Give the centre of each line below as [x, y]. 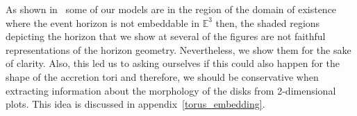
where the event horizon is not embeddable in [102, 22]
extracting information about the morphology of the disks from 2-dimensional [171, 90]
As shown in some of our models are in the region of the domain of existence [171, 9]
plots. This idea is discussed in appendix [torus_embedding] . [135, 104]
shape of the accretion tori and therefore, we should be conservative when [162, 76]
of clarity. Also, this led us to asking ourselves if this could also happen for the [173, 63]
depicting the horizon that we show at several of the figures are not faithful [166, 36]
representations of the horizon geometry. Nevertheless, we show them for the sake [178, 49]
